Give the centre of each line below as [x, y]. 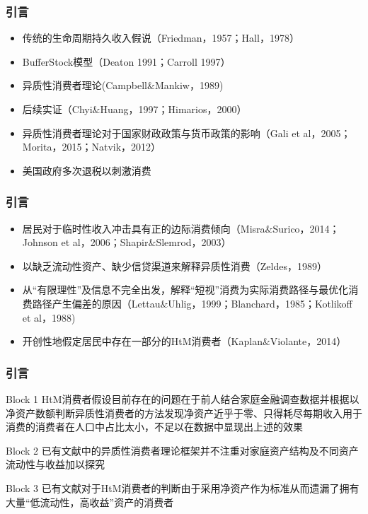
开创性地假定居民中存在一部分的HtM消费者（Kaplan [142, 341]
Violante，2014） [308, 341]
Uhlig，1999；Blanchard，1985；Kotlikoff [260, 303]
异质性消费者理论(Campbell [85, 85]
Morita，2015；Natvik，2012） [92, 147]
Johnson [40, 242]
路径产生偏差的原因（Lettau [96, 303]
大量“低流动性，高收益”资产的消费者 [90, 502]
